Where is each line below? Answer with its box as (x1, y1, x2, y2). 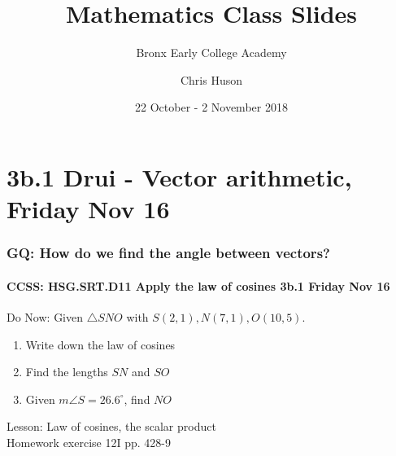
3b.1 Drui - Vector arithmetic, (7, 160, 352, 193)
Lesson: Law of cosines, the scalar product (7, 418, 216, 435)
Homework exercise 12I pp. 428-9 (7, 433, 171, 450)
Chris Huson (180, 71, 243, 88)
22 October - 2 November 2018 (135, 99, 288, 116)
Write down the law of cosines (25, 335, 176, 353)
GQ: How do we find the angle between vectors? (7, 243, 330, 263)
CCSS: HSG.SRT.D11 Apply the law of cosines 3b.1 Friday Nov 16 (7, 277, 390, 294)
